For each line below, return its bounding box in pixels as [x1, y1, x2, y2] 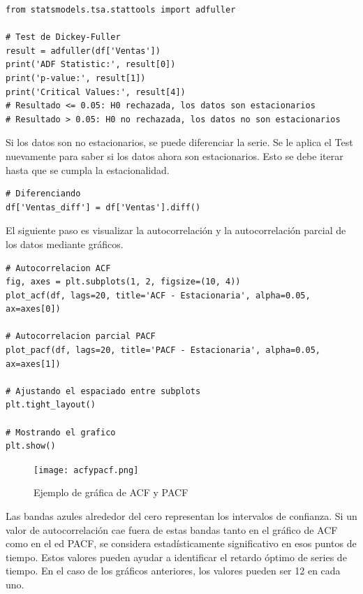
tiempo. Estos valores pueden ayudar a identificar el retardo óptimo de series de [6, 549, 347, 564]
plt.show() [6, 441, 56, 451]
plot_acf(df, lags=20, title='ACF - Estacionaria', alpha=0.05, [6, 290, 311, 300]
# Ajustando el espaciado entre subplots [6, 386, 201, 396]
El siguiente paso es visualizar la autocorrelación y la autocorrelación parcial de [6, 223, 346, 238]
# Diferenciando [6, 189, 81, 199]
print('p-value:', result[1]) [6, 73, 146, 83]
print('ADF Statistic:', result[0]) [6, 59, 176, 70]
